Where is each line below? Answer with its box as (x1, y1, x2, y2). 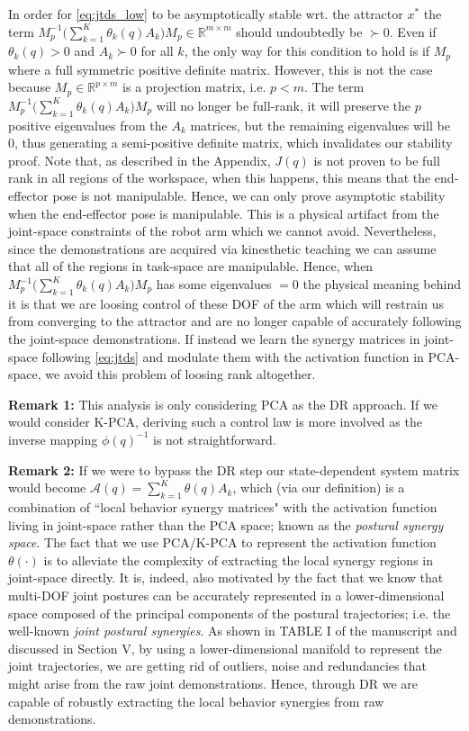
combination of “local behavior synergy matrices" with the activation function (8, 497, 437, 516)
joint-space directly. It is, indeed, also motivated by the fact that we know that (8, 568, 444, 587)
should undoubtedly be (236, 22, 363, 41)
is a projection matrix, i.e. (122, 77, 266, 96)
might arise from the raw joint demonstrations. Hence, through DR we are (8, 673, 419, 692)
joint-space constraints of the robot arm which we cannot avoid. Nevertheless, (8, 221, 437, 240)
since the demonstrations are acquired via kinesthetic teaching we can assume (8, 239, 437, 257)
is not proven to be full (313, 150, 440, 169)
